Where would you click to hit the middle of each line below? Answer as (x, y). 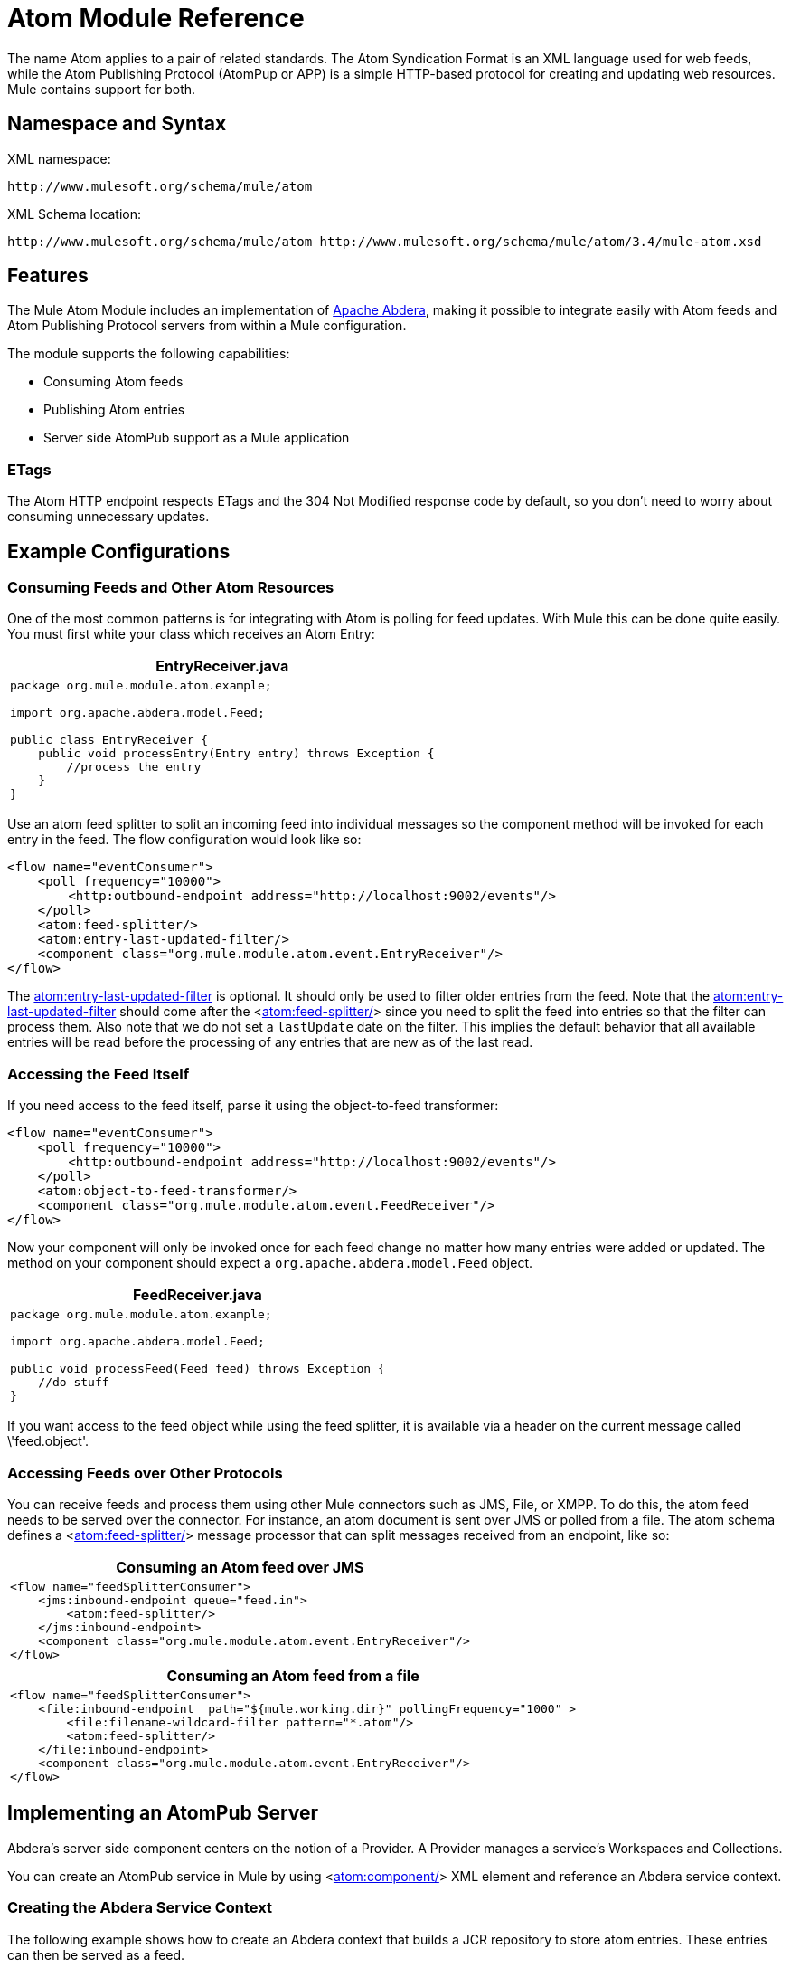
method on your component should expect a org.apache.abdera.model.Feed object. (270, 1263)
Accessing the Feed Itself (99, 1074)
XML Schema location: (74, 214)
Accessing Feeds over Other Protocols (145, 1473)
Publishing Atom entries (114, 410)
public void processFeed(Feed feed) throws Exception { (198, 1369)
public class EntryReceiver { (109, 740)
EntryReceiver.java (222, 666)
